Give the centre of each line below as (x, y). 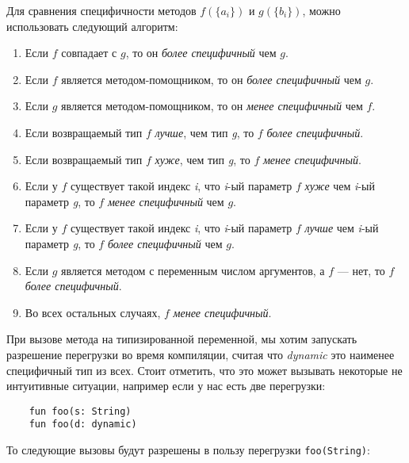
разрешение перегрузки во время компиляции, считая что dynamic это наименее (201, 354)
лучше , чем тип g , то (204, 132)
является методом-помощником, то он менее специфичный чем (212, 106)
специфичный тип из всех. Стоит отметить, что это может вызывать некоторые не (204, 370)
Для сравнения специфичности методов (101, 10)
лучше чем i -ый (342, 228)
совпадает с (89, 53)
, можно (321, 10)
